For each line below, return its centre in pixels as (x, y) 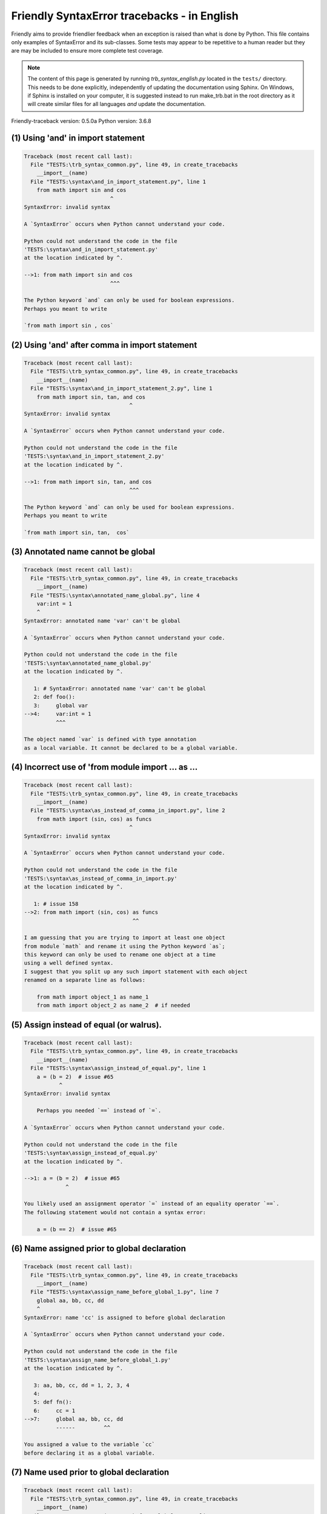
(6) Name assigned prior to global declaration (98, 1248)
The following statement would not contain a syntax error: (115, 1212)
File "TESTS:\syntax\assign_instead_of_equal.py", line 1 (118, 1068)
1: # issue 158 (56, 904)
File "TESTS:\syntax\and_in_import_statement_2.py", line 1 (121, 388)
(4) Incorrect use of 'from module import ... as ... (104, 767)
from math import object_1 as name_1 (93, 997)
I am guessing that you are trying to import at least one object (124, 938)
